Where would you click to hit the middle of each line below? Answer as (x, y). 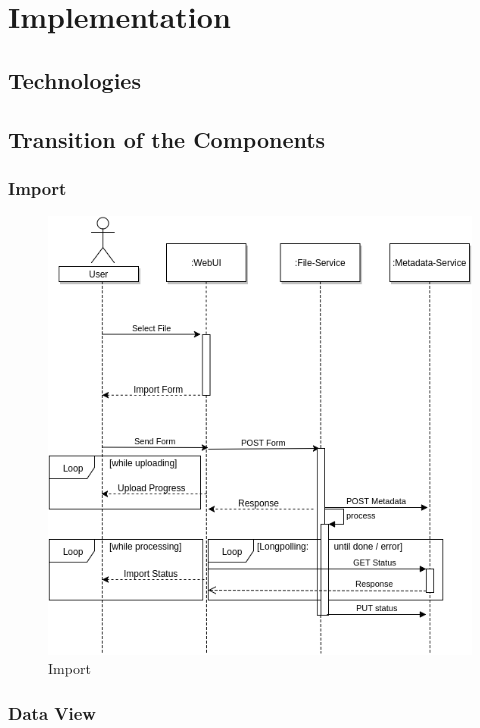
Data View (52, 712)
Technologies (74, 79)
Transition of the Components (167, 138)
